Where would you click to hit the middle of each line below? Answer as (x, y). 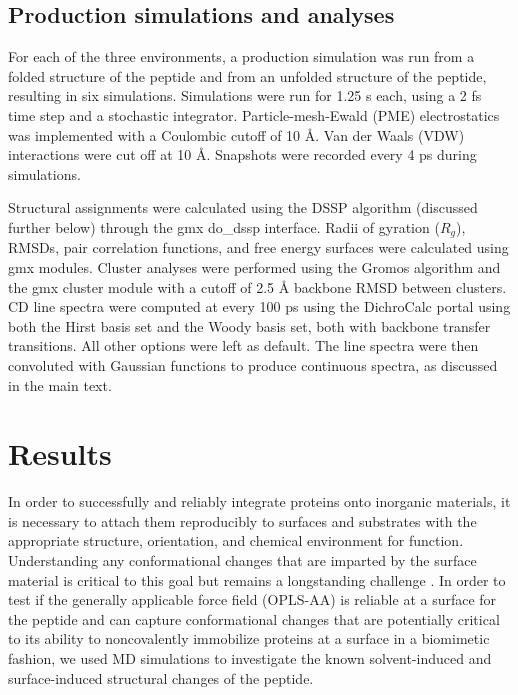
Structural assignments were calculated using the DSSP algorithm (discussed (243, 207)
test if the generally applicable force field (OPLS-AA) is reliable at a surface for (252, 599)
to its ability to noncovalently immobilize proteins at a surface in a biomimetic (249, 638)
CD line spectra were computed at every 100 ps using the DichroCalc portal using (259, 306)
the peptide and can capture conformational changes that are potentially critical (254, 618)
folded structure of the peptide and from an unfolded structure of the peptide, (247, 75)
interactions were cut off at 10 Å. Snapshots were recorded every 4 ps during (242, 154)
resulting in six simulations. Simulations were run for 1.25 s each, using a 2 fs (245, 95)
